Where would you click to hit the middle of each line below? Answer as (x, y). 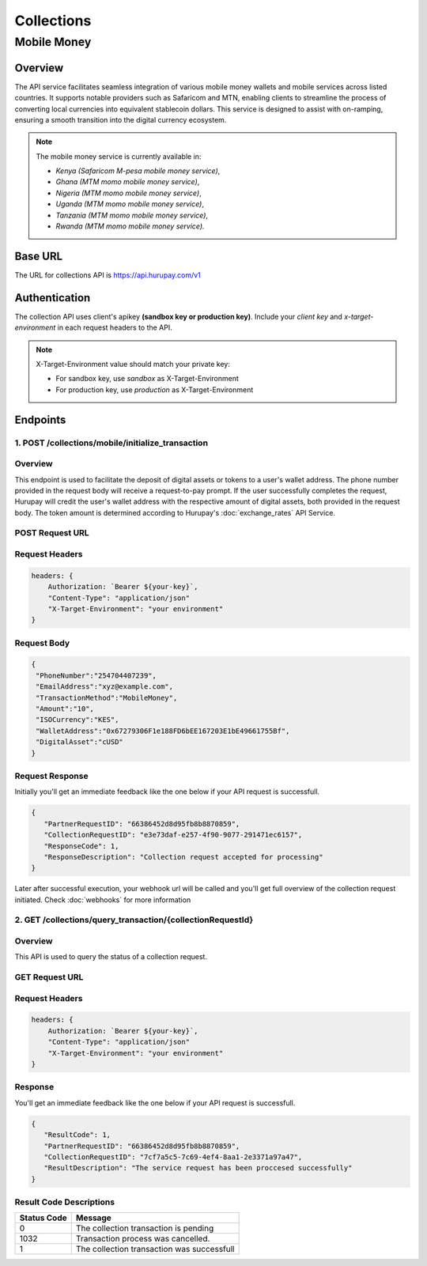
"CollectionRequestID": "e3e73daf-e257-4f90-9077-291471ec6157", (173, 835)
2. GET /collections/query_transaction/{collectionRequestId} (134, 920)
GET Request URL (49, 977)
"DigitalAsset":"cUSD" (80, 742)
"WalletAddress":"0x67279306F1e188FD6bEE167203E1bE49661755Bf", (163, 731)
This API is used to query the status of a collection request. (111, 957)
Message (94, 1218)
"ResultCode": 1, (77, 1135)
